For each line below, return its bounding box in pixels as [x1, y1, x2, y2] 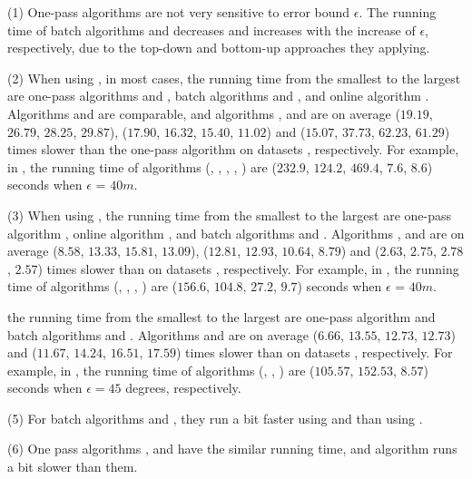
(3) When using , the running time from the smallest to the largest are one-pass [7, 205, 452, 224]
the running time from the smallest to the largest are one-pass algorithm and [7, 307, 436, 326]
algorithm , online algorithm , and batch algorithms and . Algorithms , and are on [7, 223, 465, 242]
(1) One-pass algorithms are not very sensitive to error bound [7, 3, 350, 21]
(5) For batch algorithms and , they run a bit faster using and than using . [7, 408, 423, 427]
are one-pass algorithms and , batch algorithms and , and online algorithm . [7, 86, 429, 105]
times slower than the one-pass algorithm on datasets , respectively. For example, [7, 140, 459, 159]
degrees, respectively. [125, 378, 241, 397]
